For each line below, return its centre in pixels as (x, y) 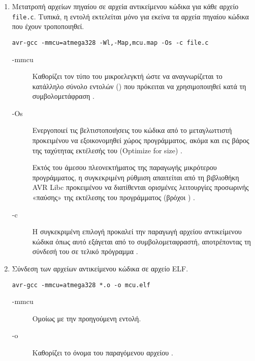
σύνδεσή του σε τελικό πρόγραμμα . (85, 251)
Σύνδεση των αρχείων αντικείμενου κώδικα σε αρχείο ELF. (100, 268)
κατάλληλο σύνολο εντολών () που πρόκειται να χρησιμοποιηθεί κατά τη (139, 86)
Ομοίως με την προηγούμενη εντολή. (87, 318)
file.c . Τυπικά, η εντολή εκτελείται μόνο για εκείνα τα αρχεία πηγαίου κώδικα (130, 16)
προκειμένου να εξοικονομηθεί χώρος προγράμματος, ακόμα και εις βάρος (141, 140)
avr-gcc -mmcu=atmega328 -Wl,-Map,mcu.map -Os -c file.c (110, 43)
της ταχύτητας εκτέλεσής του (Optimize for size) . (107, 150)
